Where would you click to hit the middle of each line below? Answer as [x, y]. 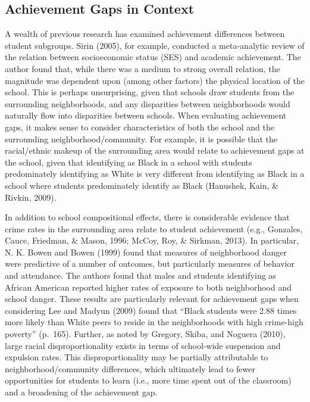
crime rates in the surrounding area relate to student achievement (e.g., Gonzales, [154, 228]
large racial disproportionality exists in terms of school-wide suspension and [143, 345]
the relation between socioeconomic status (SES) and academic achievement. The [153, 57]
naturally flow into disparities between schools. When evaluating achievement [146, 115]
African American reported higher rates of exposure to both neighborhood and [148, 287]
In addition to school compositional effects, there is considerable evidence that [147, 217]
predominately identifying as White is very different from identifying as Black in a [155, 174]
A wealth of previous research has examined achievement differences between [145, 34]
